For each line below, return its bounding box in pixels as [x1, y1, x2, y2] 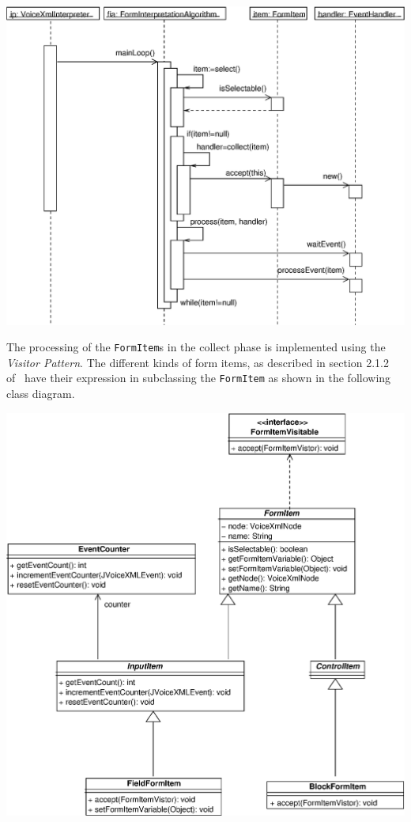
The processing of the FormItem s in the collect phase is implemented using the [6, 339, 386, 355]
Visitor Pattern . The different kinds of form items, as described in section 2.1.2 [6, 354, 389, 370]
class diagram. [6, 385, 75, 402]
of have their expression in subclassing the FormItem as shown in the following [6, 369, 391, 386]
